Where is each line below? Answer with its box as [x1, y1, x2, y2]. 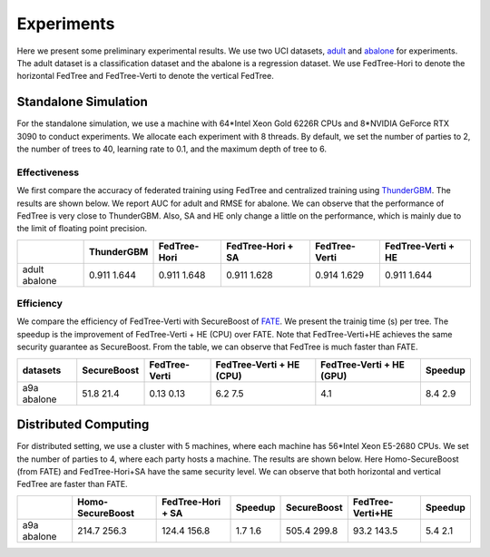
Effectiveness [16, 166, 80, 179]
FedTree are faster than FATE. [16, 479, 128, 490]
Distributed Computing [16, 417, 150, 433]
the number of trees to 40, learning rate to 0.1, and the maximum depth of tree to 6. [16, 143, 327, 154]
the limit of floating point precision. [16, 223, 147, 234]
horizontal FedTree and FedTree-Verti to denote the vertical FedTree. [16, 71, 274, 82]
